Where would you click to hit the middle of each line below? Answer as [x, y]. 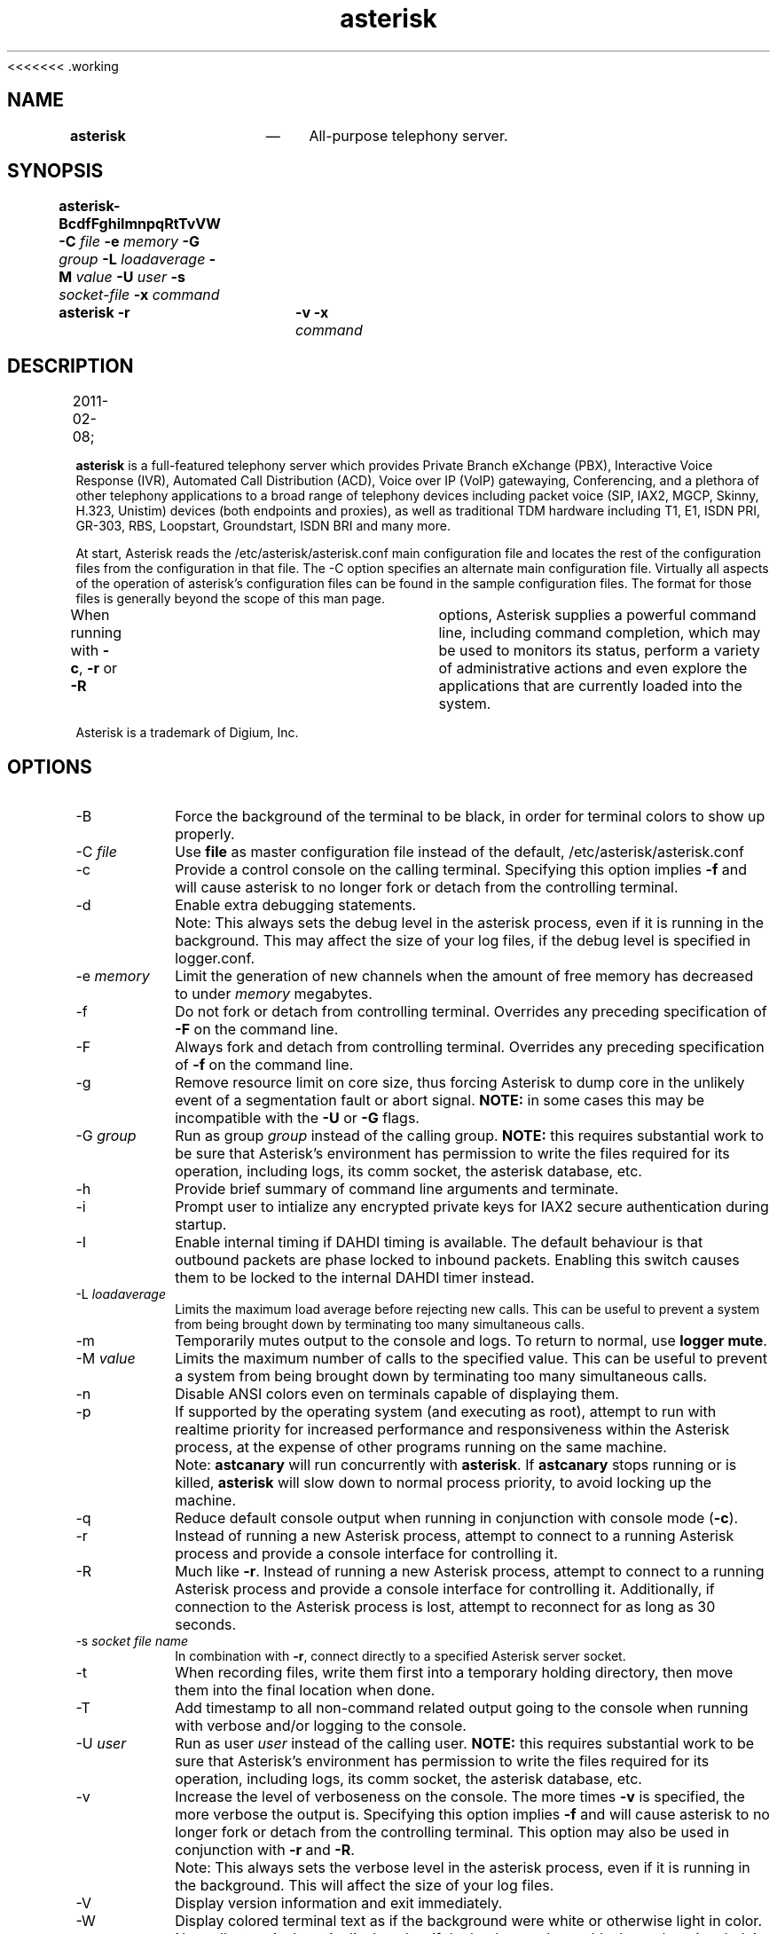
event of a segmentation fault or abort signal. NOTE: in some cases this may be [440, 1101]
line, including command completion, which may [600, 633]
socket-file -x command [139, 295]
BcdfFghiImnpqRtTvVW [140, 224]
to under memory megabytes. [274, 994]
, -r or [98, 668]
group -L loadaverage [132, 259]
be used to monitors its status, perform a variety [599, 651]
